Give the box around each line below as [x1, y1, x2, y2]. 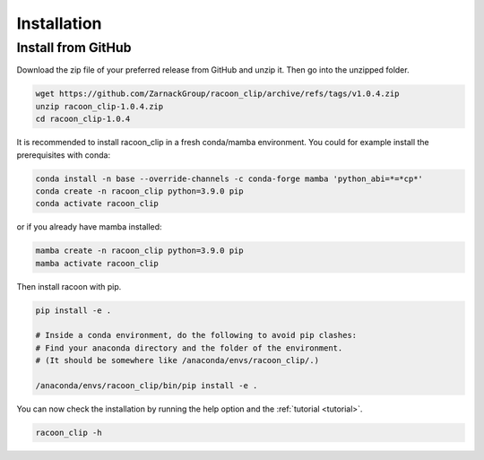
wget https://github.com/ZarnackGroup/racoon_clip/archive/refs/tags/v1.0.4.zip [35, 89, 400, 99]
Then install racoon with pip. [16, 281, 122, 291]
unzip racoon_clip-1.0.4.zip [35, 101, 164, 111]
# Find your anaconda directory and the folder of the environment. [35, 343, 343, 353]
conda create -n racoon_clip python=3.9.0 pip [35, 186, 244, 196]
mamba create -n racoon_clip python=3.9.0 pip [35, 246, 244, 256]
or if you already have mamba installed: [16, 221, 162, 232]
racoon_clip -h [35, 427, 102, 438]
